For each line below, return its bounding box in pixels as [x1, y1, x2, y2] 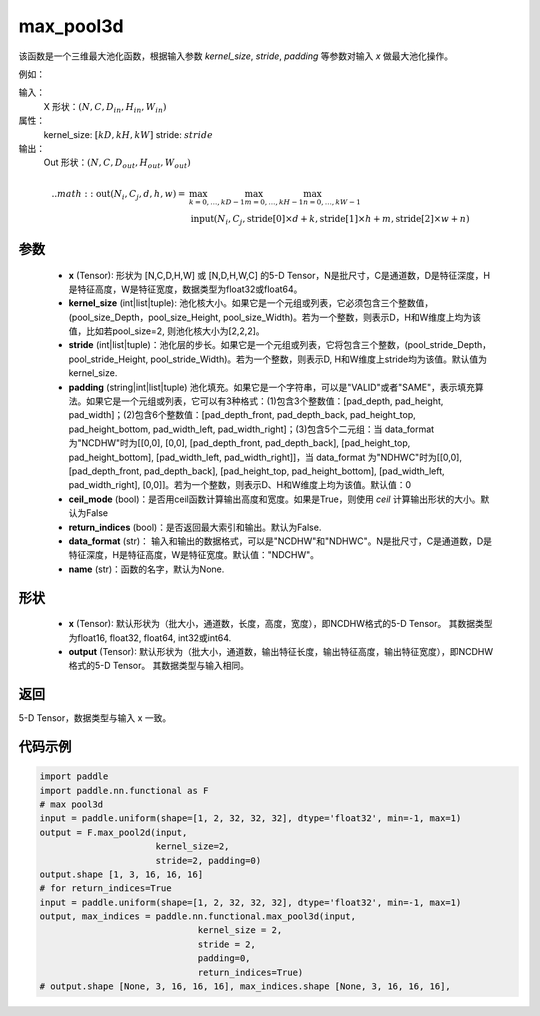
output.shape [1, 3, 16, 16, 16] [39, 868, 204, 880]
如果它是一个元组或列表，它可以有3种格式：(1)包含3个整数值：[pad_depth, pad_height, [85, 395, 444, 407]
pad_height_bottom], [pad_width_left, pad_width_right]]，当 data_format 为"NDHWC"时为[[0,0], [68, 451, 462, 463]
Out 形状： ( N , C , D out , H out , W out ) [43, 156, 192, 171]
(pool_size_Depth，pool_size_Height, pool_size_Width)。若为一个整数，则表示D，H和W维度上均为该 [68, 311, 482, 323]
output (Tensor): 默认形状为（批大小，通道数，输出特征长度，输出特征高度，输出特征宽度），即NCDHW [68, 645, 494, 657]
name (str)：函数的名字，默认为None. [68, 563, 225, 575]
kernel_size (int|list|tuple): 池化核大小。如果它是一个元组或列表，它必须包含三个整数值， [68, 297, 434, 309]
